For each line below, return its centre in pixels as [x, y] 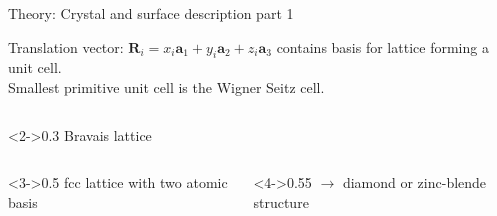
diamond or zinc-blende [414, 182]
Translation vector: [66, 46]
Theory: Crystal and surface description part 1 [151, 13]
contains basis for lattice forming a [382, 46]
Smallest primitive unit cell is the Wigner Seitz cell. [166, 86]
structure [281, 201]
